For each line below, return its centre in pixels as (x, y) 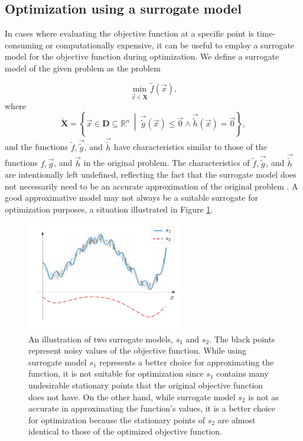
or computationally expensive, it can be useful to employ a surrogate (170, 45)
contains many (242, 373)
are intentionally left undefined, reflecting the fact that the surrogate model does (151, 174)
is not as (263, 396)
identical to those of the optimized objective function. (125, 431)
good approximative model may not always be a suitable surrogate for (131, 197)
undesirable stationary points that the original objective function (146, 385)
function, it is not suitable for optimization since (116, 373)
